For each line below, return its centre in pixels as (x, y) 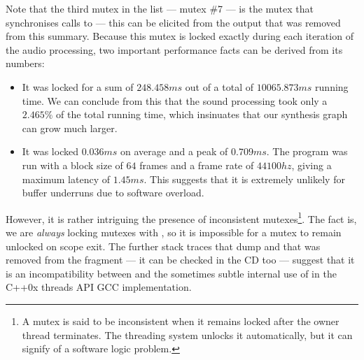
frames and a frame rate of (197, 165)
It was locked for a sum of (78, 86)
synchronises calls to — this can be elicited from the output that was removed (173, 22)
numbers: (25, 63)
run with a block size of (72, 165)
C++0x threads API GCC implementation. (99, 287)
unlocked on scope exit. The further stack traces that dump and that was (163, 246)
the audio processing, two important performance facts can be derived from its (174, 49)
